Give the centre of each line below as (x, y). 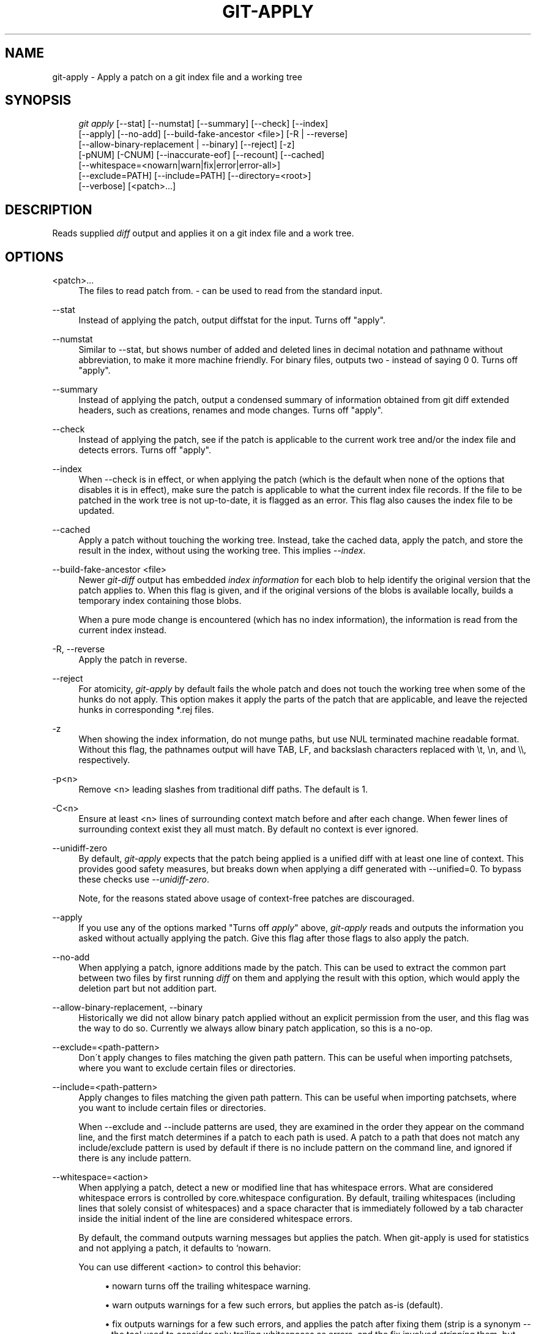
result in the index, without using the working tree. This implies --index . (222, 551)
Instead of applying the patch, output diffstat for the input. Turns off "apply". (232, 320)
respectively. (104, 760)
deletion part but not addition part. (148, 989)
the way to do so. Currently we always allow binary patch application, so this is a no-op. (255, 1028)
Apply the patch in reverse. (133, 660)
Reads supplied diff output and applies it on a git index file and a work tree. (203, 233)
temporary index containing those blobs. (160, 601)
